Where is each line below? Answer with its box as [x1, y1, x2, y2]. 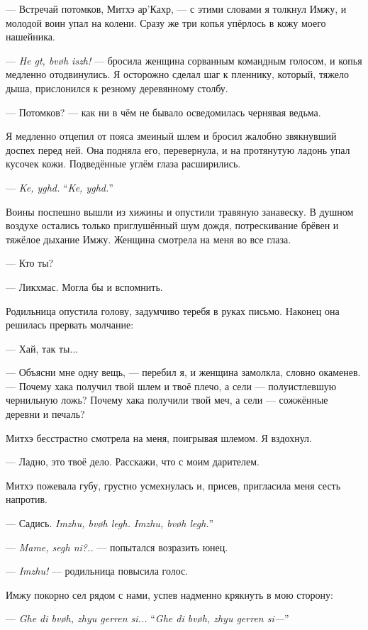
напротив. [6, 492, 48, 507]
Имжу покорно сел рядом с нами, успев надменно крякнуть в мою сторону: [6, 587, 333, 602]
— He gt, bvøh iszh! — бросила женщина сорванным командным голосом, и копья [6, 52, 362, 67]
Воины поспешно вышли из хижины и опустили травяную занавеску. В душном [6, 204, 354, 219]
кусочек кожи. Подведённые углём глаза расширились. [6, 156, 241, 171]
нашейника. [6, 29, 55, 44]
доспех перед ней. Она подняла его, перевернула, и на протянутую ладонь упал [6, 142, 350, 157]
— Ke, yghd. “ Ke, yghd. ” [6, 179, 113, 194]
